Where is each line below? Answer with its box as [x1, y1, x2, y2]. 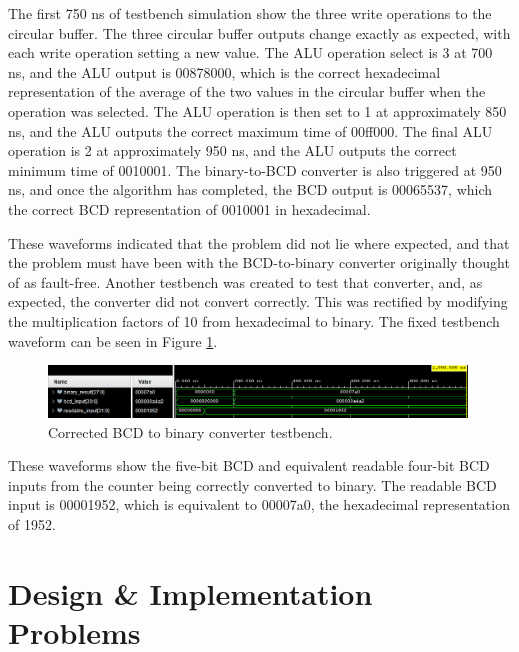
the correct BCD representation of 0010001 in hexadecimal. [8, 198, 371, 219]
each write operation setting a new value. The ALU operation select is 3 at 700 [8, 42, 493, 63]
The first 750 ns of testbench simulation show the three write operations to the [8, 3, 492, 23]
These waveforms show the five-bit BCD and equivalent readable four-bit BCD [8, 455, 490, 476]
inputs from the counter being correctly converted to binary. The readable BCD [8, 474, 497, 495]
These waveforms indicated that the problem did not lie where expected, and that [8, 232, 510, 253]
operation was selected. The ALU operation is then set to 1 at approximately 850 [8, 100, 507, 121]
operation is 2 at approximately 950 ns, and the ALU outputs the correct [8, 140, 457, 161]
